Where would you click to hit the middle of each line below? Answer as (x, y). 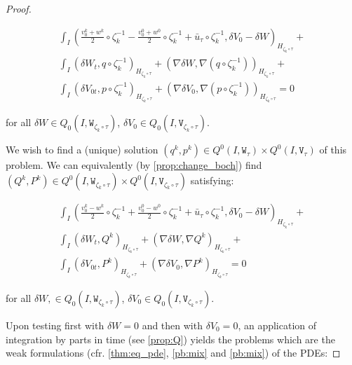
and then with (172, 325)
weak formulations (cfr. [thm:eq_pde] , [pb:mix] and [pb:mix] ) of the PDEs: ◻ (173, 353)
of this (333, 150)
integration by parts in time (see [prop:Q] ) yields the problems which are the (170, 339)
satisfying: (212, 180)
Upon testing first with (55, 325)
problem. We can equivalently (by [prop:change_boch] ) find (134, 165)
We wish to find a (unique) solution (82, 150)
